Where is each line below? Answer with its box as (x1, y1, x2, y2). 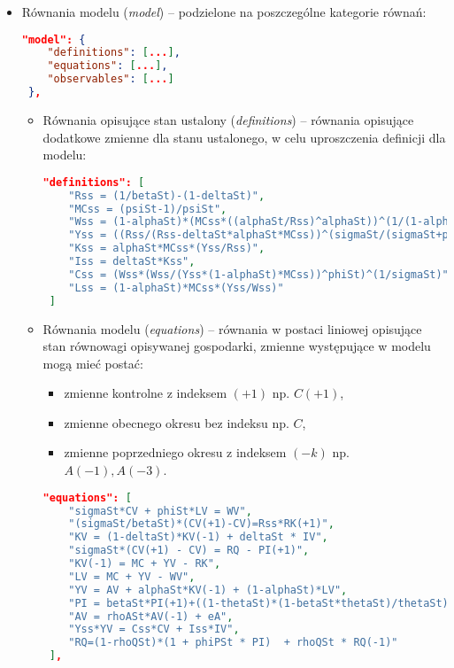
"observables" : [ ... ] (47, 73, 174, 86)
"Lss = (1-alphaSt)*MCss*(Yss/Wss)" (68, 281, 284, 294)
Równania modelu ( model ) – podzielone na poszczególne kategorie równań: (21, 3, 427, 20)
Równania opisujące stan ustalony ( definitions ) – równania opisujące (42, 110, 414, 128)
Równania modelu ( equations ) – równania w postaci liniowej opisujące (42, 319, 422, 338)
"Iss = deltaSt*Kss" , (68, 255, 196, 268)
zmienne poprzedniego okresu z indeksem (64, 443, 287, 462)
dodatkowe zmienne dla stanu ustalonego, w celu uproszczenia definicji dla (42, 128, 446, 146)
